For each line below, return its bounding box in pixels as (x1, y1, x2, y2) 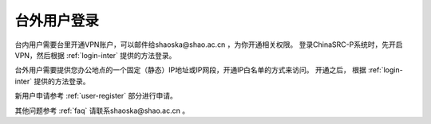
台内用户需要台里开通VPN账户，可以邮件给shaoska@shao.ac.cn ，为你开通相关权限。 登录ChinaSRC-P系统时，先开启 (14, 40, 403, 49)
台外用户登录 (14, 12, 100, 29)
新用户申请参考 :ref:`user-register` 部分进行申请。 (14, 91, 177, 101)
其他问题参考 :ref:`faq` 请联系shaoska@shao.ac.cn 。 (14, 106, 190, 115)
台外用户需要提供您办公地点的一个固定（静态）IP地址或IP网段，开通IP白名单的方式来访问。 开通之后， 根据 (14, 65, 366, 75)
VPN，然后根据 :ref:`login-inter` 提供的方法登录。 (14, 50, 176, 60)
